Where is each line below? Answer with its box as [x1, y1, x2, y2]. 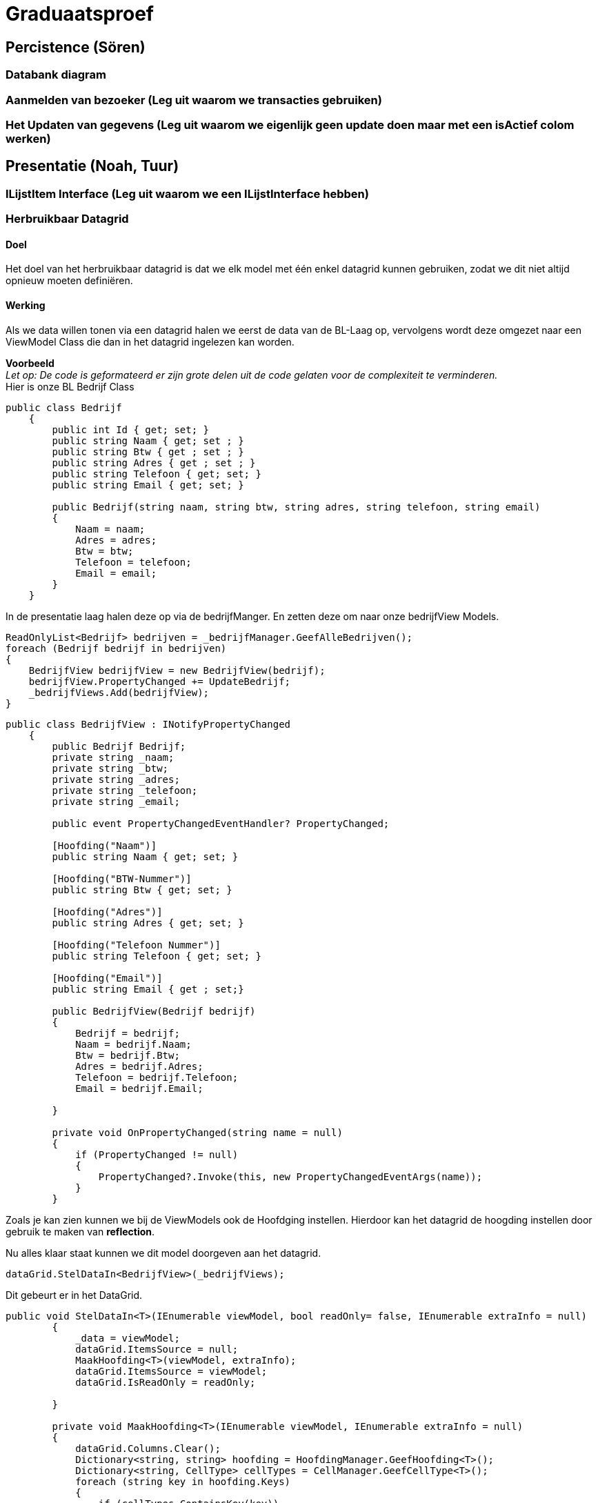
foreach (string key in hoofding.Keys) [75, 1475, 291, 1487]
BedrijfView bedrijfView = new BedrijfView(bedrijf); [28, 664, 326, 676]
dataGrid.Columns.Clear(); [75, 1442, 221, 1454]
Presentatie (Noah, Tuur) [6, 157, 179, 175]
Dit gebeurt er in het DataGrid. [6, 1288, 143, 1301]
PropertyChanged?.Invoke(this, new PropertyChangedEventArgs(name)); [98, 1171, 483, 1182]
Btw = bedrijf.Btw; [75, 1049, 180, 1061]
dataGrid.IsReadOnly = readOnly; [75, 1376, 256, 1388]
